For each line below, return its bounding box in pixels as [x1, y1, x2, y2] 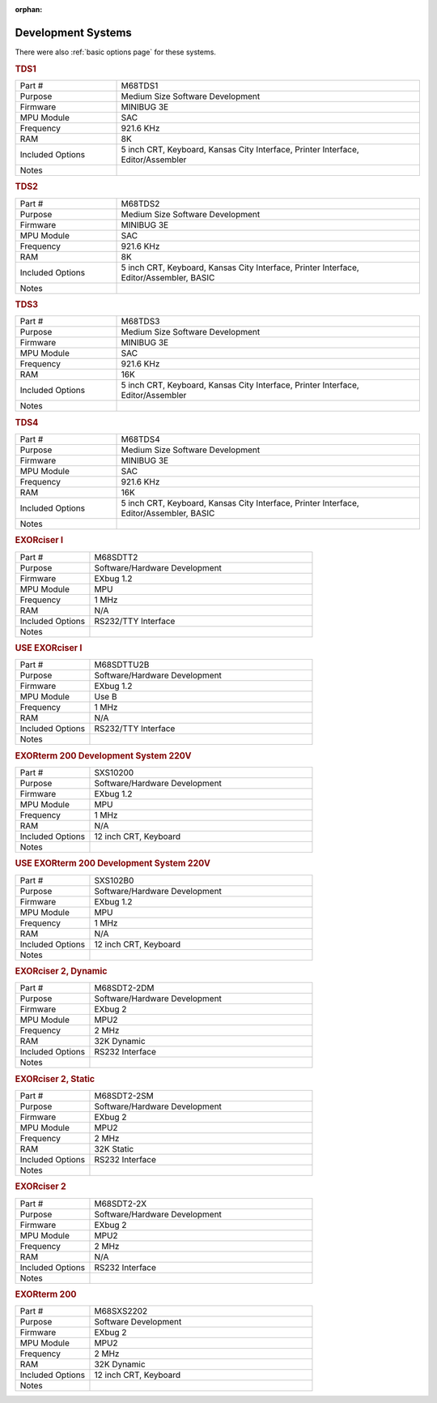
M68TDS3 [121, 316, 160, 327]
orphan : [15, 5, 43, 14]
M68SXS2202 [94, 1306, 148, 1317]
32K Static [94, 1143, 134, 1154]
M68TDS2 [121, 198, 160, 209]
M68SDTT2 [94, 551, 138, 562]
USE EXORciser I [15, 642, 83, 653]
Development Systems [15, 25, 133, 40]
